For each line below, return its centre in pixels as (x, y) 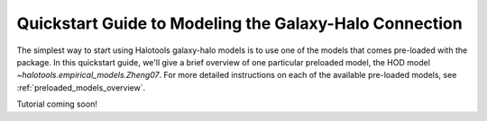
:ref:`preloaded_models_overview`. (81, 87)
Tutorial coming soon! (57, 104)
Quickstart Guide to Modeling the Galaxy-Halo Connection (240, 23)
